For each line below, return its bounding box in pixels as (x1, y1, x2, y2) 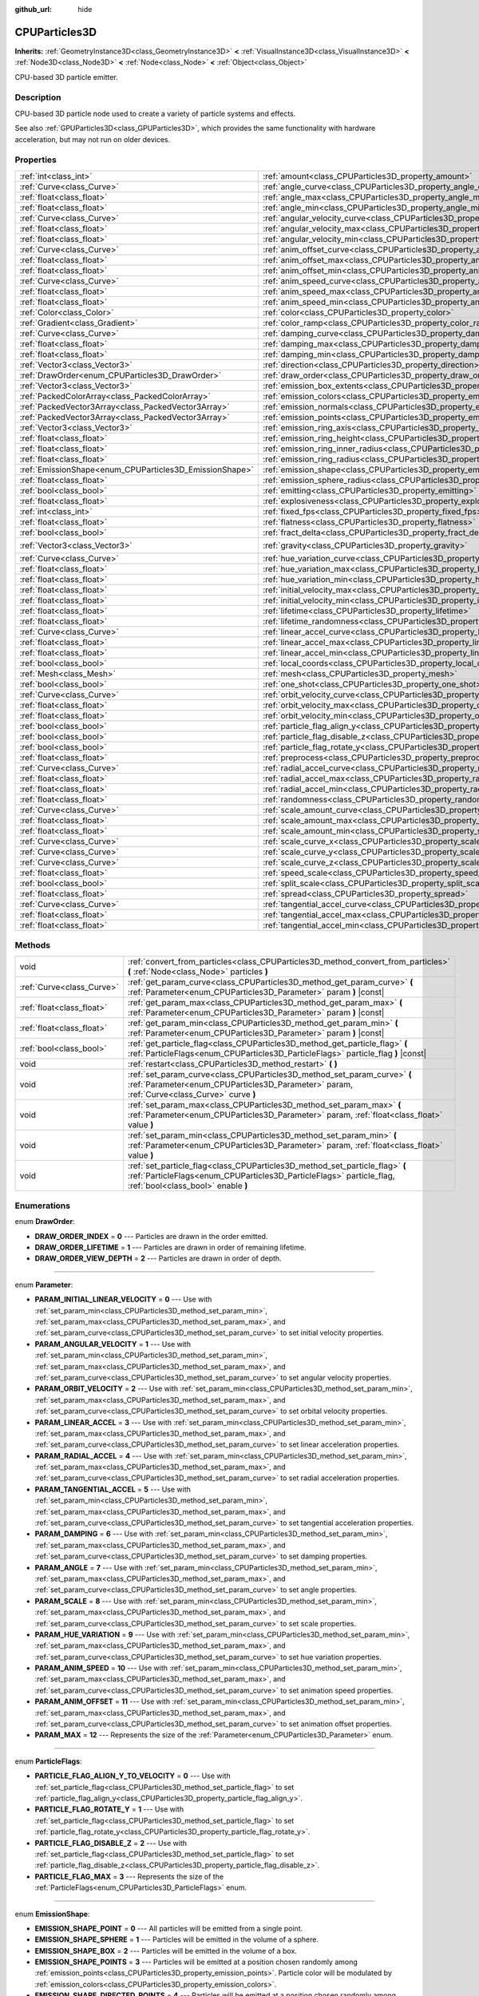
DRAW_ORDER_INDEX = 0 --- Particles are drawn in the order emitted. (34, 1231, 268, 1241)
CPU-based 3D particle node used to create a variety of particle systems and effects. (14, 109, 296, 118)
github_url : (14, 5, 52, 14)
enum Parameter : (14, 1280, 73, 1289)
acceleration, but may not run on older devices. (14, 134, 171, 144)
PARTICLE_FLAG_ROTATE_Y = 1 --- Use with (34, 1804, 184, 1814)
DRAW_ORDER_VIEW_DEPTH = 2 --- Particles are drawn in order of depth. (34, 1253, 283, 1263)
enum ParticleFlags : (14, 1756, 83, 1766)
